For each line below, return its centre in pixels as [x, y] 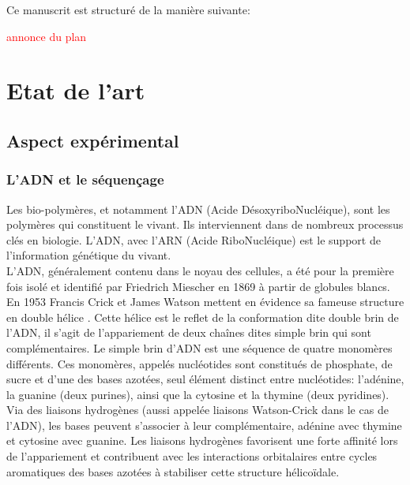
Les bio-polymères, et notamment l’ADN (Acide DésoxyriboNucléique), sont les [198, 209]
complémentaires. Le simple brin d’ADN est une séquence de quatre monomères [199, 347]
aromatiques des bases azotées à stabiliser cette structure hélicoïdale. [173, 471]
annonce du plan [47, 36]
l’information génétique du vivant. [89, 255]
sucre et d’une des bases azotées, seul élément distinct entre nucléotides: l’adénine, [205, 379]
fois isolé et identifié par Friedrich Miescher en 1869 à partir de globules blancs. [198, 286]
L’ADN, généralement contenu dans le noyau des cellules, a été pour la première [200, 270]
